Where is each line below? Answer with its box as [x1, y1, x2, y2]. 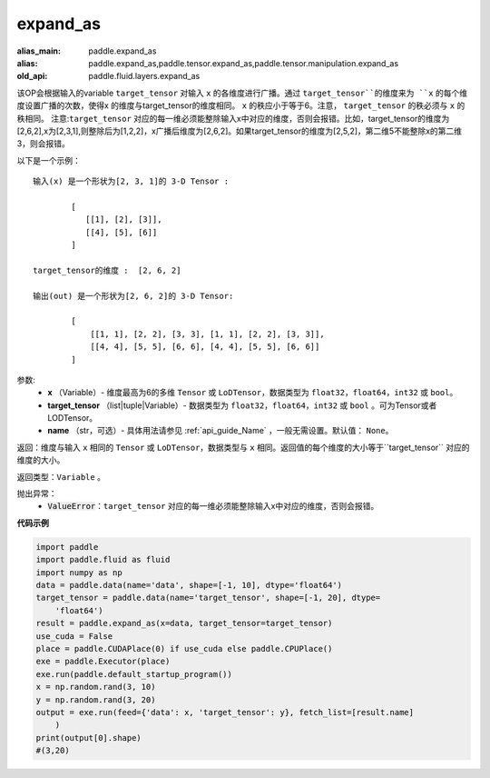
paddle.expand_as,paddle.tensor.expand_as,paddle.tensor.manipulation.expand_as [88, 57, 399, 68]
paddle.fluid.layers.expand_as [88, 71, 201, 82]
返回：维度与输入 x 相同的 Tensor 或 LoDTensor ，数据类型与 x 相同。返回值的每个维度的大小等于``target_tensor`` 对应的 [16, 442, 471, 453]
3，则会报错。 [16, 138, 70, 149]
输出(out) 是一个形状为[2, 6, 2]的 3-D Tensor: [33, 291, 234, 301]
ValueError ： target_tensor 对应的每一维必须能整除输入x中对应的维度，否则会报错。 [47, 501, 379, 512]
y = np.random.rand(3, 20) [35, 694, 156, 704]
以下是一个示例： [16, 155, 81, 165]
